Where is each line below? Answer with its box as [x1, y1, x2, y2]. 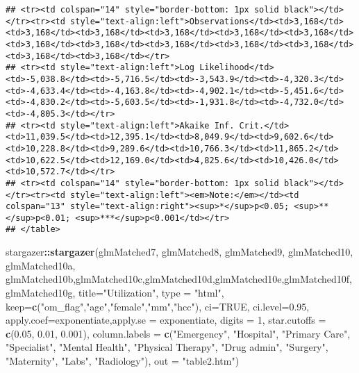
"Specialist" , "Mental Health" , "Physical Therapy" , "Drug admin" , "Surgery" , [6, 340, 328, 354]
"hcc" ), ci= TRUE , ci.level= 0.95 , [174, 299, 310, 313]
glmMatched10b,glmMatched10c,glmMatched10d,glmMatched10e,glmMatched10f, [6, 272, 352, 286]
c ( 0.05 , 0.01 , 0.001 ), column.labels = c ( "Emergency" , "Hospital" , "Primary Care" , [6, 326, 351, 340]
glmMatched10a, [6, 258, 76, 272]
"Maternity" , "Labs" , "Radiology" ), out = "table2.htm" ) [6, 353, 240, 367]
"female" [110, 299, 145, 313]
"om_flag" [40, 299, 84, 313]
